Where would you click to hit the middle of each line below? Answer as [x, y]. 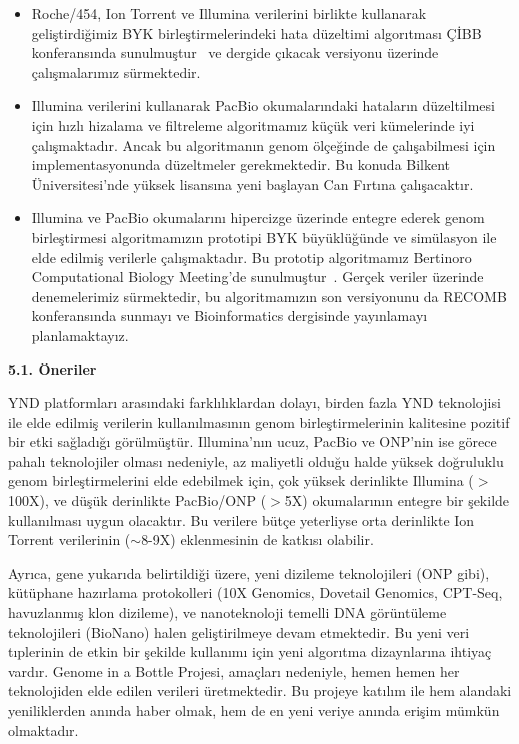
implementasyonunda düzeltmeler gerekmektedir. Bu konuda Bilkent [241, 164]
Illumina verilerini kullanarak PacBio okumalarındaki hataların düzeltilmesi [263, 105]
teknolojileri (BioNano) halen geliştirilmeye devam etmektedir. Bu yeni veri [239, 631]
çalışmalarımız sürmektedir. [116, 71]
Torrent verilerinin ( [69, 539]
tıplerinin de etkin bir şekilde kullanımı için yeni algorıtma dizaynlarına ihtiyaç [250, 651]
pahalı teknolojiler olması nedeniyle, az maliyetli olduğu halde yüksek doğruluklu [256, 460]
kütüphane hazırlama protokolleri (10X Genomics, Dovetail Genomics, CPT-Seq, [255, 592]
